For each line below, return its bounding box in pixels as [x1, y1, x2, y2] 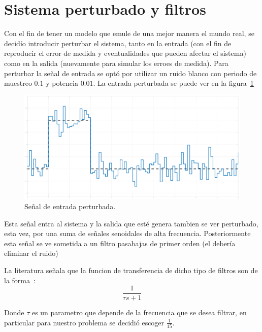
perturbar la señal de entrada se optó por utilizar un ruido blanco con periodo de [4, 68, 257, 78]
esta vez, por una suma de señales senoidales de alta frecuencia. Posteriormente [4, 228, 251, 239]
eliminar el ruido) [4, 248, 58, 258]
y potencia [46, 78, 78, 88]
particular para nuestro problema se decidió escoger [4, 317, 165, 327]
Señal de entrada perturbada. [24, 201, 116, 212]
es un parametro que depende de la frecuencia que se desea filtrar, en [31, 307, 247, 318]
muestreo [4, 78, 32, 88]
